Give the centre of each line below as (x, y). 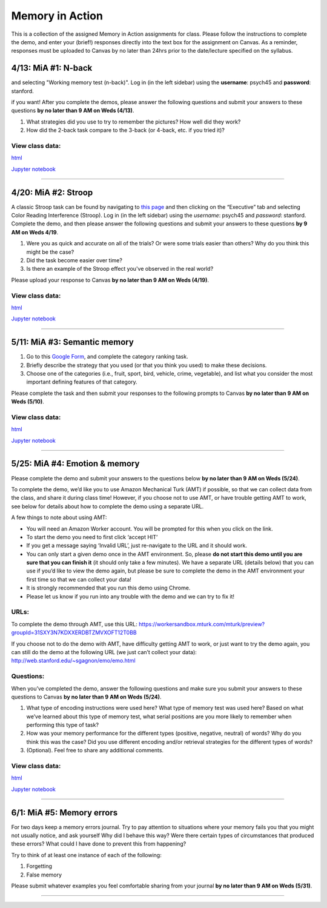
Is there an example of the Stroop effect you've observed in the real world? (120, 269)
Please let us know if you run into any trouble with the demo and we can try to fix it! (130, 596)
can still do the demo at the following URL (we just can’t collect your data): (104, 652)
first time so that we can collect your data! (79, 579)
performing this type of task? (63, 725)
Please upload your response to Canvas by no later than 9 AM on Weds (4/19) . (110, 280)
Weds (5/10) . (28, 402)
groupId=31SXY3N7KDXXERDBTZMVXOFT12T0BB (74, 632)
